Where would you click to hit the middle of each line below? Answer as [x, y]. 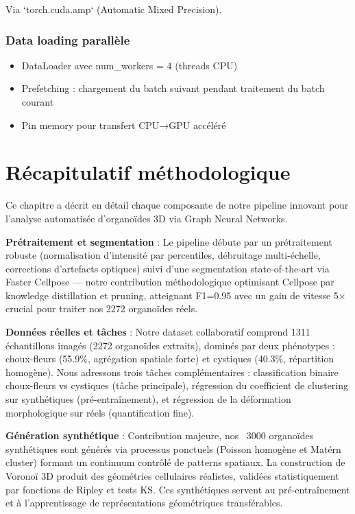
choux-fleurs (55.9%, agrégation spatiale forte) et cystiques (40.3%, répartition [170, 359]
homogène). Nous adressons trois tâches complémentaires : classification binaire [172, 372]
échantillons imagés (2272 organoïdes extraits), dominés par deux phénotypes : [170, 345]
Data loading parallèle [68, 39]
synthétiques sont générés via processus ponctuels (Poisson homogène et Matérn [173, 448]
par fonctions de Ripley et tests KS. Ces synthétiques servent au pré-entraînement [178, 489]
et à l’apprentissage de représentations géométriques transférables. [144, 503]
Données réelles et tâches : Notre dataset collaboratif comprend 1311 [158, 332]
